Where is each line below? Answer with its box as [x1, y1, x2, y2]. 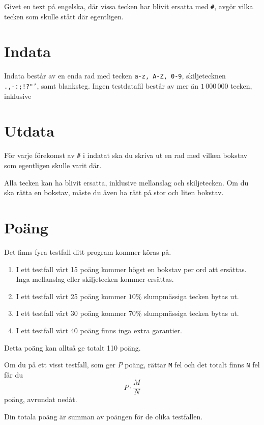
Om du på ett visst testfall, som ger [4, 359, 115, 370]
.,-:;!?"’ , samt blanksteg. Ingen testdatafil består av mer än [4, 81, 199, 91]
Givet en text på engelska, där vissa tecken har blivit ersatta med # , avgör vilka [4, 1, 253, 11]
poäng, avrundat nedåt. [4, 394, 77, 405]
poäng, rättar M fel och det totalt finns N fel [125, 359, 260, 370]
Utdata [4, 120, 55, 141]
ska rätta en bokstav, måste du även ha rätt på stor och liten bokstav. [4, 187, 224, 198]
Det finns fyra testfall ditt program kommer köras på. [4, 246, 171, 257]
